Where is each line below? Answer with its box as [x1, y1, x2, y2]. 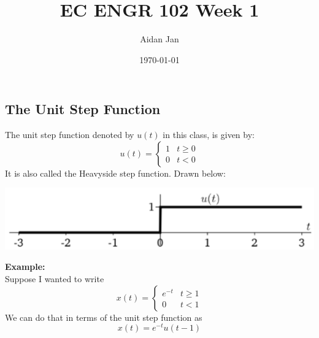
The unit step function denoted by [5, 128, 134, 141]
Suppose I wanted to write [5, 272, 104, 285]
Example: [5, 260, 45, 273]
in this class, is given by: [163, 128, 255, 141]
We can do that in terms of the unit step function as [5, 310, 202, 323]
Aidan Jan [140, 33, 179, 45]
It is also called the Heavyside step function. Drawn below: [5, 166, 226, 179]
